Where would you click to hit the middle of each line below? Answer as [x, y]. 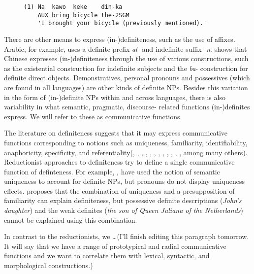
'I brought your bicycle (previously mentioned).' [122, 23]
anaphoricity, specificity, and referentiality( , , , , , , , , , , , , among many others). [126, 152]
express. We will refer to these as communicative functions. [93, 116]
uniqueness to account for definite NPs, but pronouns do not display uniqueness [124, 181]
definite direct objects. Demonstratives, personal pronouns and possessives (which [127, 78]
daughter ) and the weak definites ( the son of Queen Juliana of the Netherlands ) [124, 210]
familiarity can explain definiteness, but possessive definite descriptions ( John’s [123, 200]
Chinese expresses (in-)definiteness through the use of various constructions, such [126, 58]
